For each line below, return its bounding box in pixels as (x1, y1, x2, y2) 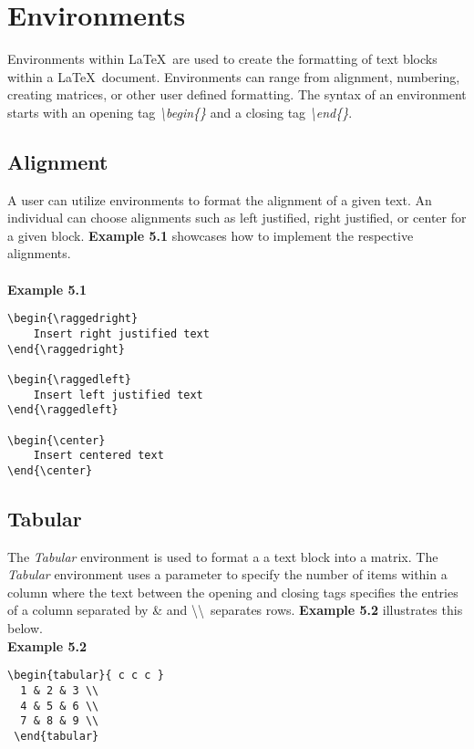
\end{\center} (7, 463, 93, 477)
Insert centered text (33, 449, 164, 463)
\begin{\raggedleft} (7, 372, 132, 386)
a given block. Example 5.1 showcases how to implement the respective (7, 225, 414, 244)
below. (7, 619, 43, 638)
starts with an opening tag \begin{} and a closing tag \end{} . (7, 102, 353, 121)
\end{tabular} (14, 729, 99, 743)
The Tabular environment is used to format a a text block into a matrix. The (7, 546, 438, 566)
